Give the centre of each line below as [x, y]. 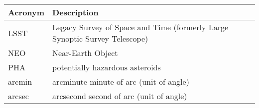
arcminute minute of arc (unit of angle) [121, 81]
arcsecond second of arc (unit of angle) [120, 96]
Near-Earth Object [85, 53]
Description [75, 12]
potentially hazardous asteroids [107, 67]
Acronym [26, 12]
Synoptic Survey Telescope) [100, 38]
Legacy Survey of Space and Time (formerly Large [140, 27]
